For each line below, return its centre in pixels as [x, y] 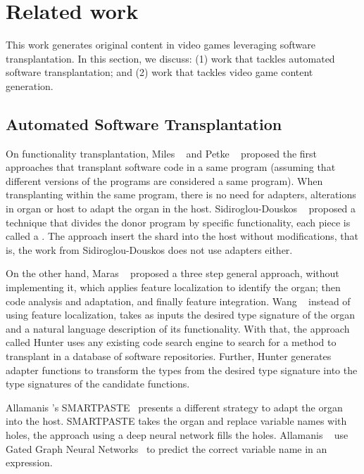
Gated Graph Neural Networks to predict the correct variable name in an [167, 448]
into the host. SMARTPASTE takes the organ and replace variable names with [176, 421]
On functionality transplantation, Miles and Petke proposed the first [162, 153]
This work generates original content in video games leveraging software [161, 45]
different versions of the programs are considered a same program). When [164, 180]
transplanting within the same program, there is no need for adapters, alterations [181, 194]
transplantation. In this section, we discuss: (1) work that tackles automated [170, 58]
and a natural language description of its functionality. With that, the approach [178, 328]
